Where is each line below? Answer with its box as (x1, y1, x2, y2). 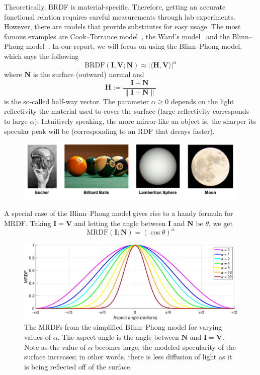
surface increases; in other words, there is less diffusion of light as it (24, 351, 232, 362)
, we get (209, 218, 233, 229)
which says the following (4, 50, 79, 61)
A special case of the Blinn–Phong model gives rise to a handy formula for (4, 208, 233, 218)
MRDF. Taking (4, 218, 51, 229)
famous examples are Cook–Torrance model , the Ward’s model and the (4, 31, 230, 41)
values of (24, 331, 51, 342)
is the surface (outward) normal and (33, 69, 144, 80)
